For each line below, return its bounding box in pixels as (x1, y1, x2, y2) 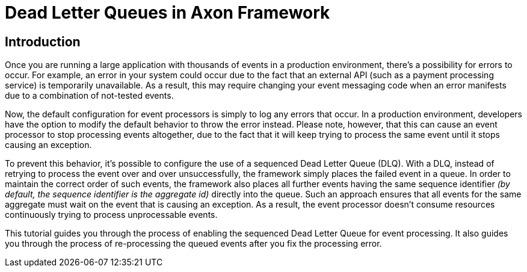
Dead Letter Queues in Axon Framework (5, 2, 330, 23)
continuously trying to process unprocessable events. (5, 209, 218, 220)
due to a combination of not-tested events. (5, 90, 174, 101)
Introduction (5, 34, 81, 49)
